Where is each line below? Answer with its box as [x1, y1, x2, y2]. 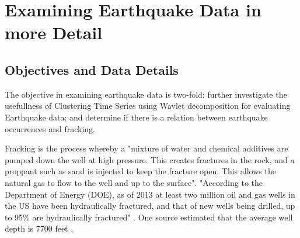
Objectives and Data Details [5, 60, 179, 78]
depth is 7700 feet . [5, 222, 74, 234]
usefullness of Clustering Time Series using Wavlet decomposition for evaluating [5, 99, 291, 112]
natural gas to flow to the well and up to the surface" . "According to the [5, 176, 263, 188]
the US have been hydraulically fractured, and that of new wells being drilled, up [5, 199, 295, 212]
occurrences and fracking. [5, 122, 95, 134]
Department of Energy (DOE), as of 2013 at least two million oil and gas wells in [5, 188, 295, 200]
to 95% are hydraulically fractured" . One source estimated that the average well [5, 211, 293, 223]
